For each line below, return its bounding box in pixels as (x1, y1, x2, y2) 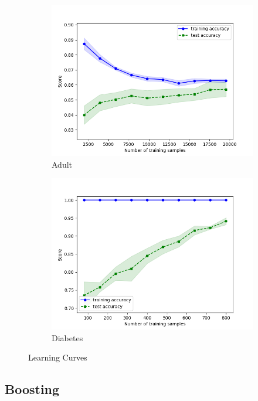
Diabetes (52, 331, 83, 344)
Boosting (5, 380, 60, 398)
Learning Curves (28, 351, 87, 363)
